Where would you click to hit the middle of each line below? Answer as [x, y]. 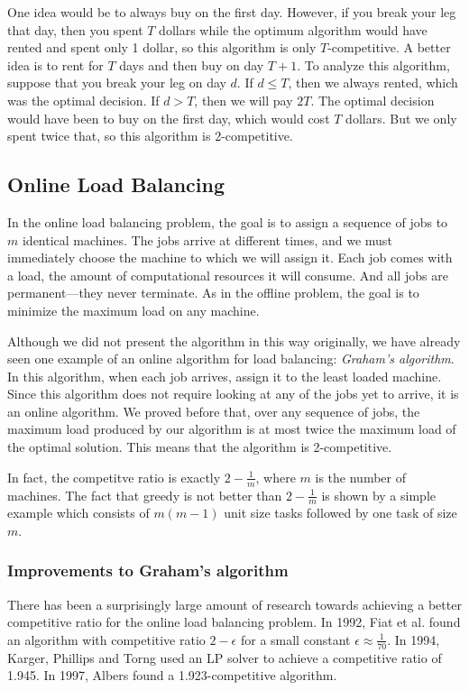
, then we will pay [244, 100]
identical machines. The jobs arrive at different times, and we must [207, 239]
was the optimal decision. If [83, 100]
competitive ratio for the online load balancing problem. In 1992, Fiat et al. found [234, 622]
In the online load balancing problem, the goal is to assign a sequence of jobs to [228, 221]
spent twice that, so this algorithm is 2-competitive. [150, 136]
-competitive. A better [389, 47]
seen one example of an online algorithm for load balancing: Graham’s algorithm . [231, 359]
